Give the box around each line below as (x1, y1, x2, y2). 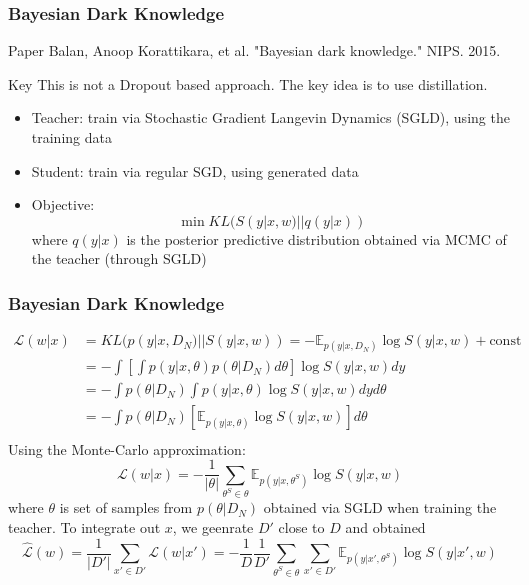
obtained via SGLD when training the (263, 497, 497, 518)
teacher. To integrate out (8, 517, 161, 538)
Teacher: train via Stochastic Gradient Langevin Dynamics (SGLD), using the (31, 107, 510, 128)
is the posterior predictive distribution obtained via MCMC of (126, 228, 507, 249)
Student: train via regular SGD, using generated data (31, 160, 359, 181)
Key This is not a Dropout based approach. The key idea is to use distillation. (8, 73, 488, 94)
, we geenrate (172, 517, 254, 538)
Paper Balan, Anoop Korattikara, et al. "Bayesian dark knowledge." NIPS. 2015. (8, 40, 501, 61)
